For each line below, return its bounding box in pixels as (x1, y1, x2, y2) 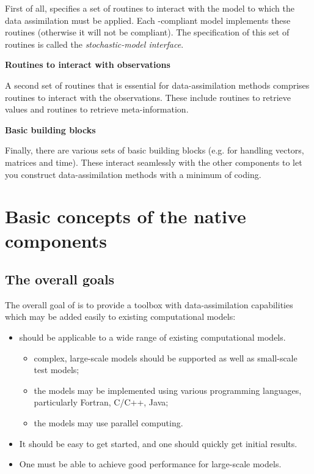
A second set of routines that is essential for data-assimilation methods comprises (5, 78, 310, 91)
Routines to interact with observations (5, 58, 170, 71)
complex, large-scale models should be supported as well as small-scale (34, 351, 298, 364)
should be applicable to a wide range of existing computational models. (19, 331, 286, 344)
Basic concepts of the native (5, 204, 246, 229)
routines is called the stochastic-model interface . (5, 37, 184, 50)
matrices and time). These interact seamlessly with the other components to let (5, 155, 302, 168)
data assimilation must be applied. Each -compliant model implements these (5, 13, 291, 26)
